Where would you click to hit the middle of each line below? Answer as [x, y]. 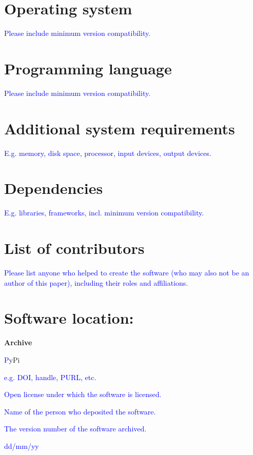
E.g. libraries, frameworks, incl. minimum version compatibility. [104, 213]
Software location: [69, 318]
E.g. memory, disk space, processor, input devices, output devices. [108, 153]
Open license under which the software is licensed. [83, 394]
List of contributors [74, 248]
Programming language [88, 68]
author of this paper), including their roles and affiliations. [96, 282]
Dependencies [54, 188]
